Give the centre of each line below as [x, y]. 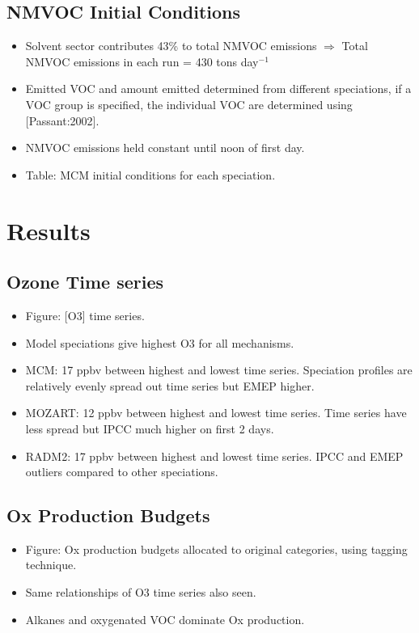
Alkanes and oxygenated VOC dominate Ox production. [165, 619]
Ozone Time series [85, 282]
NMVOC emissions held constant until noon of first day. [165, 148]
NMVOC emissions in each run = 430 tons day [142, 61]
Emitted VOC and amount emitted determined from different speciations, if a [218, 89]
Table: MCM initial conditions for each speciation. [150, 174]
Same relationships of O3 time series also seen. [141, 592]
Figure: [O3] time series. [85, 315]
